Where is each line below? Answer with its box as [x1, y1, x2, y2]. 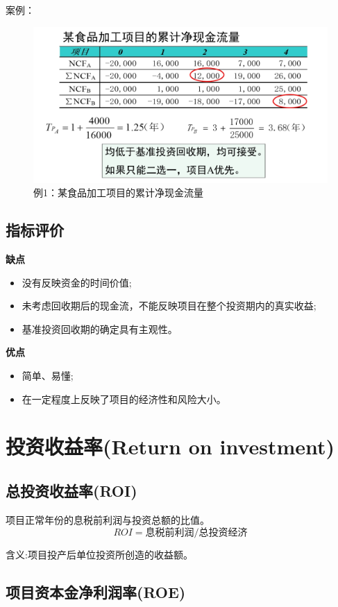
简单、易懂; [22, 368, 74, 383]
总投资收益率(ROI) [6, 479, 137, 501]
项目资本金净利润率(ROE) [6, 581, 186, 603]
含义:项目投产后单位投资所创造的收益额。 [6, 547, 193, 562]
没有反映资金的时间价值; [22, 275, 132, 289]
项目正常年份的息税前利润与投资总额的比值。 [6, 512, 210, 527]
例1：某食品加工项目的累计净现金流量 [33, 185, 203, 200]
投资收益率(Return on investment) [6, 432, 335, 461]
